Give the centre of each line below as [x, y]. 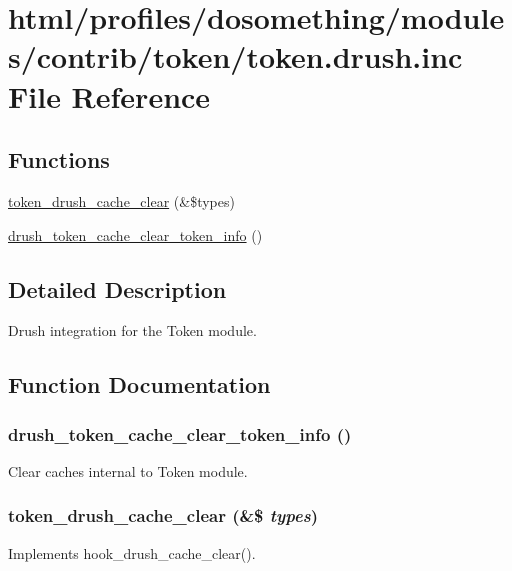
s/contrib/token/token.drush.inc [235, 56]
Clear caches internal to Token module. [128, 470]
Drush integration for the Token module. [132, 330]
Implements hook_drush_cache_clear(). [132, 552]
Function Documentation [139, 384]
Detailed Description [117, 288]
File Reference [109, 95]
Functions [59, 159]
